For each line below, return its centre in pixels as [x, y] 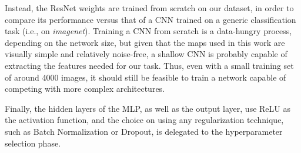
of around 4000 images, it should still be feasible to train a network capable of [146, 77]
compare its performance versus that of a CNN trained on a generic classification [150, 19]
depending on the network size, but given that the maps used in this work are [145, 42]
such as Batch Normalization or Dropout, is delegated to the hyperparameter [144, 131]
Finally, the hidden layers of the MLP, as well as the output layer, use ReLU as [148, 108]
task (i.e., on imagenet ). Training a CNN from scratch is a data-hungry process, [148, 31]
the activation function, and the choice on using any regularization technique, [144, 120]
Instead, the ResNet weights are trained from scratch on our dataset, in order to [149, 8]
